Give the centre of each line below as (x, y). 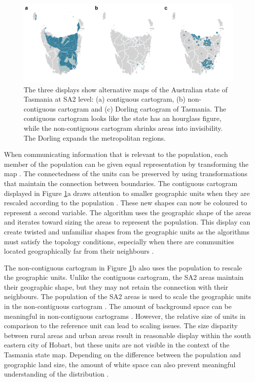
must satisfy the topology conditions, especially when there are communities (119, 241)
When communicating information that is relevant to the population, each (116, 154)
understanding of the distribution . (56, 374)
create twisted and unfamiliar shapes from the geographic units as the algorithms (127, 231)
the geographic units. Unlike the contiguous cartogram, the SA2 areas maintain (124, 277)
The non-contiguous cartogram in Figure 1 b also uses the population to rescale (123, 267)
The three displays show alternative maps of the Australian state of (126, 89)
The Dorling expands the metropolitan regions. (95, 137)
